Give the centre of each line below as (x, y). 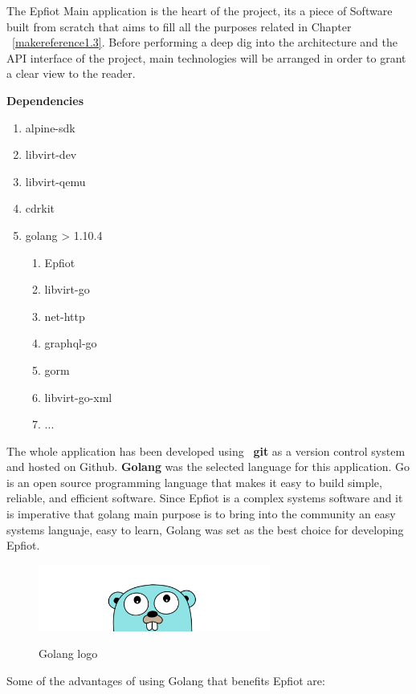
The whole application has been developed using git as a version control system (206, 450)
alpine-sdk (50, 127)
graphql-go (71, 343)
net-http (65, 316)
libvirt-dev (51, 154)
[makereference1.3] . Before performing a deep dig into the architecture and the (205, 42)
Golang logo (68, 653)
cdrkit (40, 208)
